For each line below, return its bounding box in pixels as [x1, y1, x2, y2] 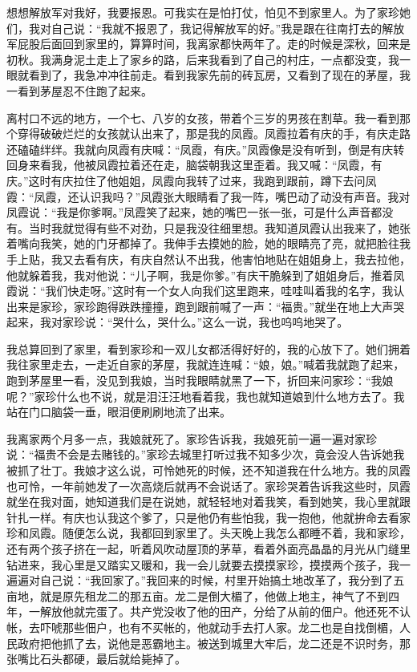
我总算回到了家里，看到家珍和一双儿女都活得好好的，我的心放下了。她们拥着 [6, 340, 411, 357]
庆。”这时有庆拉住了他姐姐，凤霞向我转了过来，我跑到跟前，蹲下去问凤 [6, 172, 377, 188]
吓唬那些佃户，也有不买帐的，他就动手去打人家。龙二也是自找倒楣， [39, 618, 399, 635]
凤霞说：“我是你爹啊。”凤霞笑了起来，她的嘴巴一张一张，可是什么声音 [6, 204, 371, 221]
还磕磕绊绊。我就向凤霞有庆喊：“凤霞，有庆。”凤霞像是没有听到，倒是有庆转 [6, 140, 405, 157]
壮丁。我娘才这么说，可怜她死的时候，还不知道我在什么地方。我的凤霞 [39, 462, 411, 479]
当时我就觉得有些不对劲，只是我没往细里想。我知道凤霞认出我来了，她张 [28, 219, 411, 236]
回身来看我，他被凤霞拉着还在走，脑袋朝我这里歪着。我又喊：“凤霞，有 [6, 156, 383, 173]
